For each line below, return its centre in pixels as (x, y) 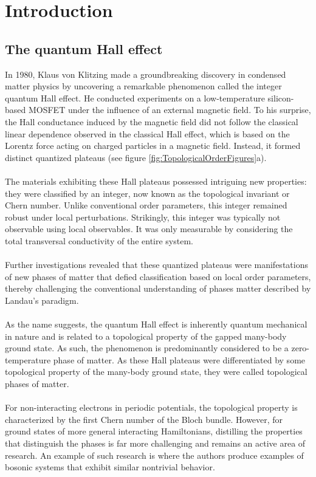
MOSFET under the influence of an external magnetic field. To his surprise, (170, 110)
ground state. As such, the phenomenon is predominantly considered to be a (147, 348)
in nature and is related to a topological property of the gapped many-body (146, 336)
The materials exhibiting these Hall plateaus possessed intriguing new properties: (156, 181)
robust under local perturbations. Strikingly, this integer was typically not (143, 217)
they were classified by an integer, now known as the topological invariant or (147, 193)
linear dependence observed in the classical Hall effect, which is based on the (147, 133)
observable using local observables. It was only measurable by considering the (149, 229)
